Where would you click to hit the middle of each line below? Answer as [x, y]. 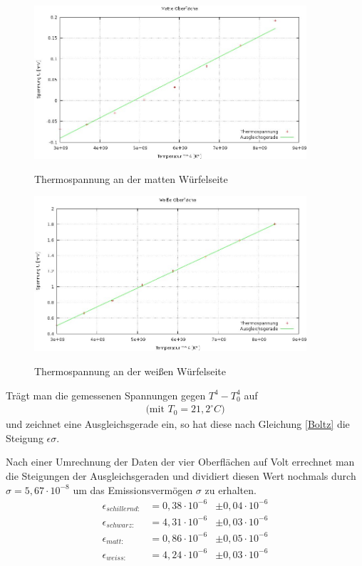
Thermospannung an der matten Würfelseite [131, 178]
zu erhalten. [231, 489]
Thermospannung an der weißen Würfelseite [130, 371]
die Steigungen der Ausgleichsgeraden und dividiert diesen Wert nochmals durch [181, 475]
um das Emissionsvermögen [133, 489]
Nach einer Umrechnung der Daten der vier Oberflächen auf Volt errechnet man [180, 462]
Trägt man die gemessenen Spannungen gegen [106, 395]
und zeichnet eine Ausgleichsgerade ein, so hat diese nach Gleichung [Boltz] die [178, 424]
